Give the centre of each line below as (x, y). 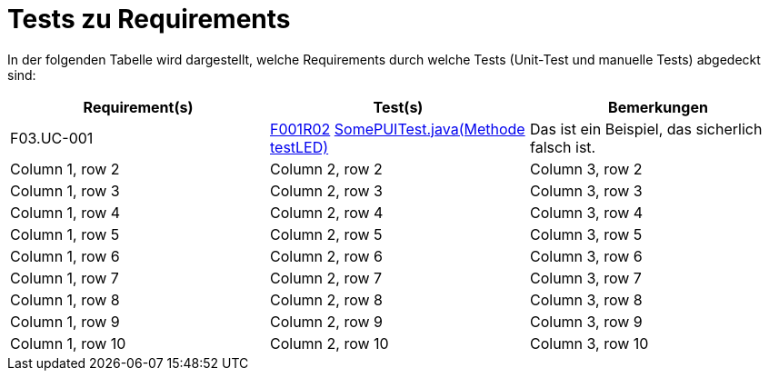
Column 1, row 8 (65, 299)
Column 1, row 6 (65, 256)
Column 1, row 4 (65, 212)
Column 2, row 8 (326, 299)
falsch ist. (563, 147)
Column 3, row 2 (586, 169)
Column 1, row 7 (65, 278)
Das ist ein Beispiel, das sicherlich (646, 129)
